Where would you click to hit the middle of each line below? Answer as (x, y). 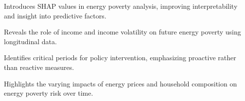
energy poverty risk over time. (49, 93)
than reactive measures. (39, 67)
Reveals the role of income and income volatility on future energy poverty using (122, 32)
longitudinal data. (30, 41)
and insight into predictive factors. (55, 15)
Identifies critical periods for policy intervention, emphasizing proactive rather (120, 58)
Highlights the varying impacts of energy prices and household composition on (121, 83)
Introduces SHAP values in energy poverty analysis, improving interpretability (121, 6)
